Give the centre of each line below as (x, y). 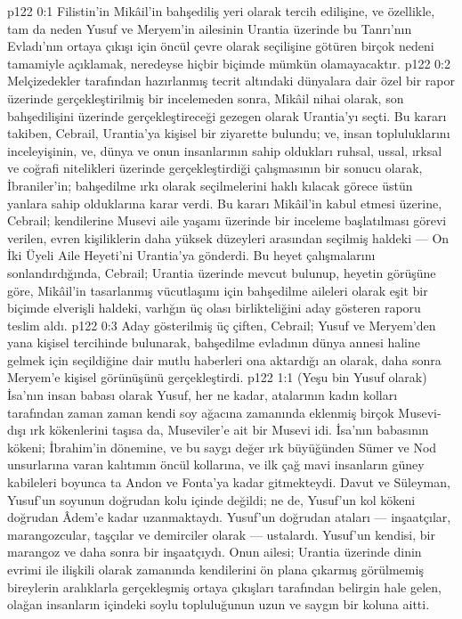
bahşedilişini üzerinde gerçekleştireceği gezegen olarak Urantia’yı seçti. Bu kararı (227, 115)
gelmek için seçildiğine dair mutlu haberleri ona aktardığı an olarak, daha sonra (224, 359)
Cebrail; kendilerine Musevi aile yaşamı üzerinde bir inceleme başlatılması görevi (227, 220)
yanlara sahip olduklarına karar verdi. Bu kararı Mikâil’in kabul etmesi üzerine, (225, 203)
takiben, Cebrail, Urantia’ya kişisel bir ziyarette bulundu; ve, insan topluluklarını (229, 133)
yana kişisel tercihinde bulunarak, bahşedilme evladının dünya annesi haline (214, 342)
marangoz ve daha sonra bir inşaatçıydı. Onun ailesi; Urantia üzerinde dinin (215, 552)
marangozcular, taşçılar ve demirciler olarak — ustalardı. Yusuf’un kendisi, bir (221, 534)
